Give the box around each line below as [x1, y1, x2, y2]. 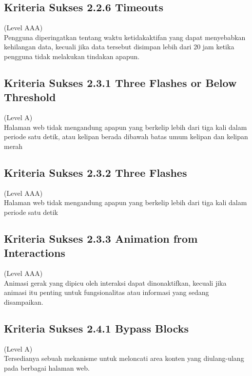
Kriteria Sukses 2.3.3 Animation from [4, 230, 198, 246]
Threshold [4, 89, 56, 104]
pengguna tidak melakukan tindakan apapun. [4, 51, 140, 61]
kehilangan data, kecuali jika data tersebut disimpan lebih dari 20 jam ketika [4, 42, 234, 52]
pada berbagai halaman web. [4, 362, 90, 373]
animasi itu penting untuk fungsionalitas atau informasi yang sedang [4, 287, 209, 297]
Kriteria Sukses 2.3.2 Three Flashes [4, 165, 187, 180]
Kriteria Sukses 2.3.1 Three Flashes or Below [4, 75, 237, 90]
